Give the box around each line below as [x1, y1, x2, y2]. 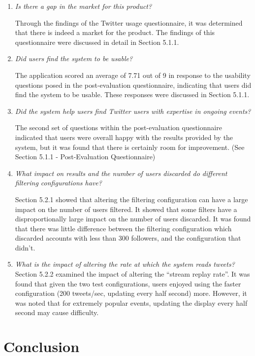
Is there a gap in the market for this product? [15, 1, 152, 11]
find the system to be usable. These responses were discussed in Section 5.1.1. [15, 89, 250, 100]
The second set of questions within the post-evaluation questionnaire [15, 122, 222, 133]
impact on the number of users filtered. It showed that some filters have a [15, 204, 237, 214]
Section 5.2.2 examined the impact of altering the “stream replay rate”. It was [15, 269, 250, 279]
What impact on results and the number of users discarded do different [15, 168, 227, 178]
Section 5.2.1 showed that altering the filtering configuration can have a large [15, 194, 248, 204]
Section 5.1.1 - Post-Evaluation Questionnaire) [15, 151, 156, 162]
